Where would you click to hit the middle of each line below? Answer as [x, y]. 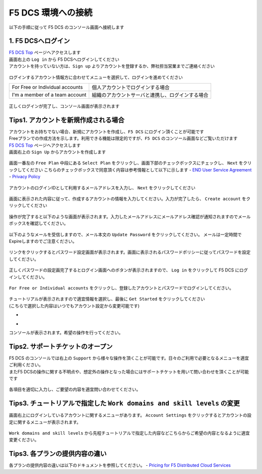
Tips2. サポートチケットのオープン [61, 347]
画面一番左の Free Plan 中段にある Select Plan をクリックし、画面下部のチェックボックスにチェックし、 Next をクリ [130, 163]
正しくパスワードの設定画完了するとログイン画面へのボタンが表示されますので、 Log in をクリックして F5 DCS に [124, 270]
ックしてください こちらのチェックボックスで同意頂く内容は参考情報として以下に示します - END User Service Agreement [130, 169]
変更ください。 [24, 440]
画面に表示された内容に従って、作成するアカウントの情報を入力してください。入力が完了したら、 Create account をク [130, 199]
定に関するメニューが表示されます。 [45, 422]
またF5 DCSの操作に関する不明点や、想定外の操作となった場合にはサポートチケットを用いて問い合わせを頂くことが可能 [129, 372]
